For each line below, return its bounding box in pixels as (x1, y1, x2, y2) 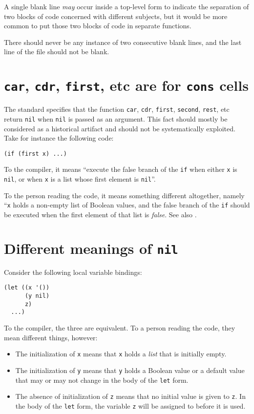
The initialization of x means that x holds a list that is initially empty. (15, 349, 227, 359)
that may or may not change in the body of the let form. (15, 374, 189, 385)
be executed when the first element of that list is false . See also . (4, 209, 197, 219)
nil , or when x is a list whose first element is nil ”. (4, 174, 156, 184)
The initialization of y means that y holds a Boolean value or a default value (15, 365, 245, 375)
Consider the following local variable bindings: (4, 267, 142, 277)
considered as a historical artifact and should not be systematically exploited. (4, 123, 235, 133)
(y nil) (24, 292, 50, 300)
